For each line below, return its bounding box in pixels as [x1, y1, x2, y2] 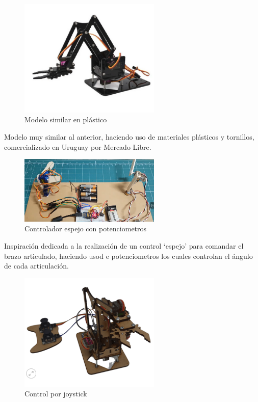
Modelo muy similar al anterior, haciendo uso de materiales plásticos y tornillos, [4, 131, 254, 142]
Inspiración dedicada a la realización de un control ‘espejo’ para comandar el [4, 240, 244, 251]
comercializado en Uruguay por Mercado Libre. [4, 141, 151, 152]
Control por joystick [24, 388, 87, 399]
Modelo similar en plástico [24, 114, 107, 125]
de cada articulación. [4, 260, 69, 271]
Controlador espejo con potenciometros [24, 223, 147, 234]
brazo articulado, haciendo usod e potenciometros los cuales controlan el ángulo [4, 250, 253, 261]
